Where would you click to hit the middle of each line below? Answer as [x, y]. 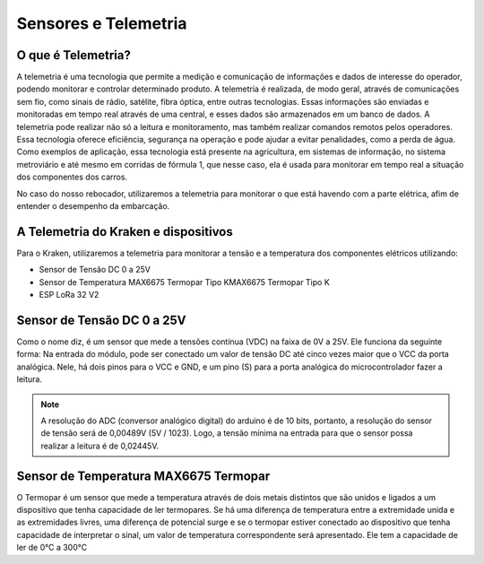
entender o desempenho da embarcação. [93, 205]
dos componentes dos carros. [72, 177]
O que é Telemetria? [74, 55]
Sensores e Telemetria [102, 23]
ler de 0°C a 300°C [52, 548]
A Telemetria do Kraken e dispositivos [125, 232]
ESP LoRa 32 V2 [69, 295]
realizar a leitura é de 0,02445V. [100, 446]
